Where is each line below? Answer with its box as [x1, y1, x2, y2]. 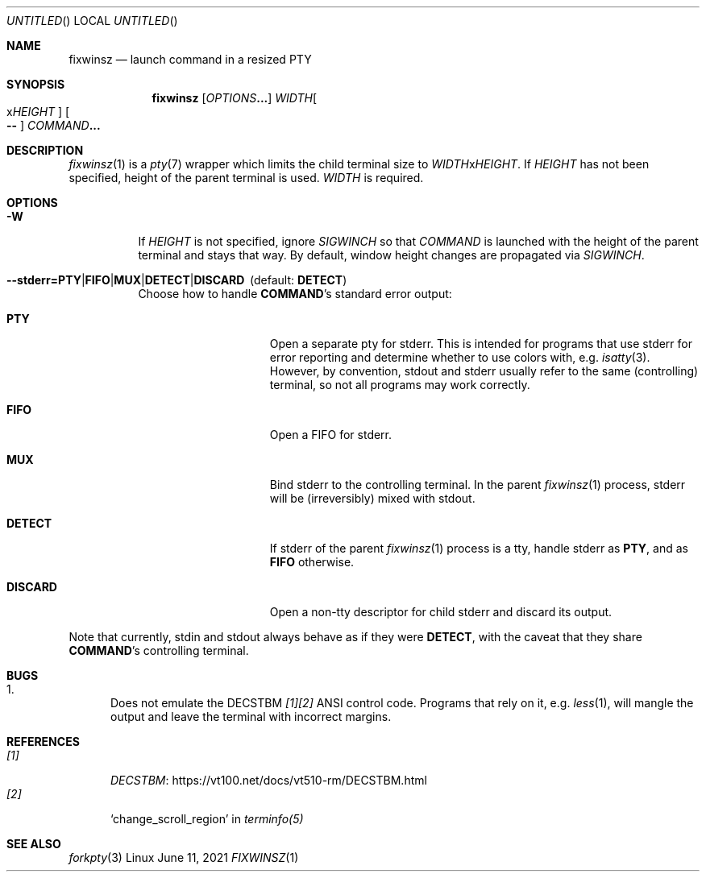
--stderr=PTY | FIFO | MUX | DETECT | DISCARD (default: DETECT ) [6, 273, 347, 287]
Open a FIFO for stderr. [269, 428, 392, 441]
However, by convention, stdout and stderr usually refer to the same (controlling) [269, 364, 699, 378]
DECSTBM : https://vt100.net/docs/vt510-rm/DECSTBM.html [110, 773, 427, 787]
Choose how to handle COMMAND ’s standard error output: [138, 287, 452, 300]
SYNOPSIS [6, 77, 65, 91]
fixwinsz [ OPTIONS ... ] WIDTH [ [152, 91, 318, 105]
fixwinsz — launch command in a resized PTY [69, 52, 312, 66]
